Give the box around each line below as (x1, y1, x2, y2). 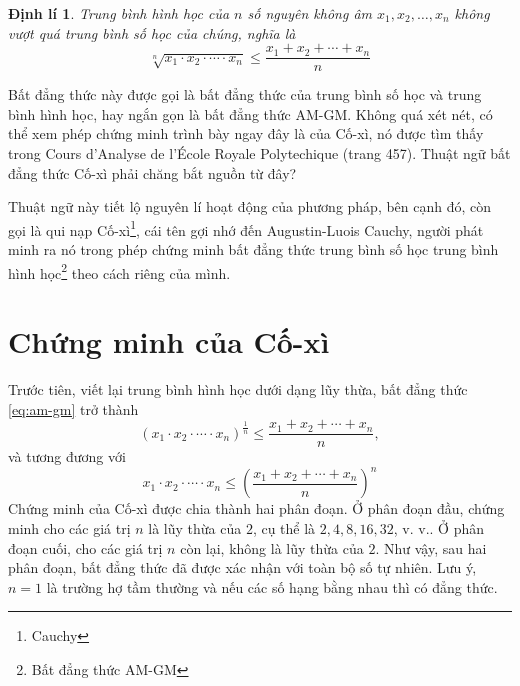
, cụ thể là (252, 517, 316, 538)
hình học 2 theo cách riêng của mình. (8, 259, 231, 283)
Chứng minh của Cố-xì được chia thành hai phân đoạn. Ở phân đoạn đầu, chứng (8, 498, 505, 519)
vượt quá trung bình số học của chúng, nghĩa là (8, 22, 296, 43)
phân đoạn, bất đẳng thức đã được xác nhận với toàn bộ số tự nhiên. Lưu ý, (8, 557, 477, 578)
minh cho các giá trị (8, 517, 131, 538)
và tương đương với (8, 446, 126, 467)
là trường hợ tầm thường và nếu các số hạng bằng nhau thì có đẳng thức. (46, 576, 498, 597)
